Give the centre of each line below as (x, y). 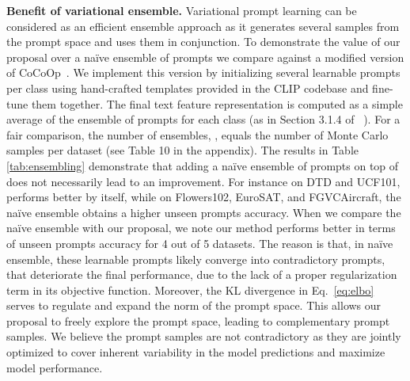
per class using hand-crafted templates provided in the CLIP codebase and (188, 88)
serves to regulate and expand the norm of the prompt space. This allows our (194, 305)
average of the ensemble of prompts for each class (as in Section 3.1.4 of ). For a (203, 119)
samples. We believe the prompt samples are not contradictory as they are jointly (204, 336)
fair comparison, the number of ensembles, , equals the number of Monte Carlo (197, 134)
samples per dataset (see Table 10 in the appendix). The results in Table (183, 150)
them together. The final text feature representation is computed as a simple (217, 103)
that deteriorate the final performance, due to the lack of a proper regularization (202, 274)
